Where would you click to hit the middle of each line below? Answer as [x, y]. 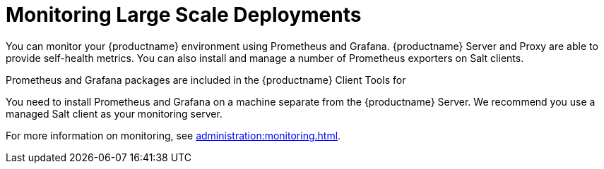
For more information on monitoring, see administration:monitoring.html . [173, 135]
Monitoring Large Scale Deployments [184, 15]
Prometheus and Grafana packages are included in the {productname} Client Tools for [206, 80]
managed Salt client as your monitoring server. [114, 113]
